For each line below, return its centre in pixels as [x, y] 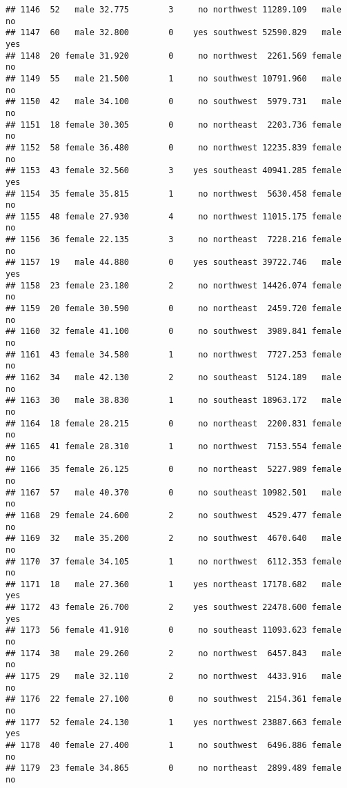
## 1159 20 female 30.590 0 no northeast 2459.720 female [173, 309]
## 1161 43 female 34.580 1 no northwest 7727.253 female [173, 354]
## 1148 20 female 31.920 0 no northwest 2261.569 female [173, 56]
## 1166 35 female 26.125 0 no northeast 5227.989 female [173, 470]
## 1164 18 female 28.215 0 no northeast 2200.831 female [173, 423]
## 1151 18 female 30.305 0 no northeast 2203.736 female [173, 125]
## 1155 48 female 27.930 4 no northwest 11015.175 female [173, 216]
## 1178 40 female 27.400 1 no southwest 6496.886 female [173, 745]
